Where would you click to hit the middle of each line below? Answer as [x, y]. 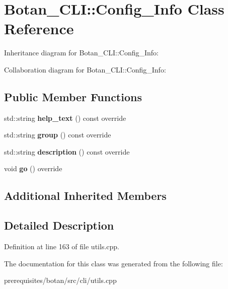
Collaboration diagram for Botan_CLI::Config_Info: [85, 69]
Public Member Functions [73, 96]
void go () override [33, 168]
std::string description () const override [67, 151]
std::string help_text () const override [65, 118]
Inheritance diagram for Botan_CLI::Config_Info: [81, 53]
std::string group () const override [58, 135]
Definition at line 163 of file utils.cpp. [62, 246]
